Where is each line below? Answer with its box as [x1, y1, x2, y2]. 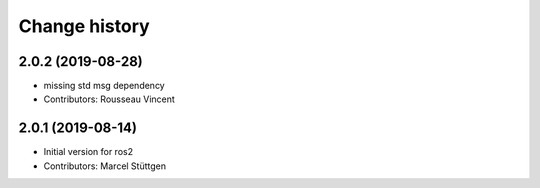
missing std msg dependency [43, 80, 165, 92]
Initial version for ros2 [43, 146, 134, 158]
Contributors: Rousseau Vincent [43, 93, 175, 105]
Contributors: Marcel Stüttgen [43, 160, 167, 172]
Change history [18, 15, 150, 37]
